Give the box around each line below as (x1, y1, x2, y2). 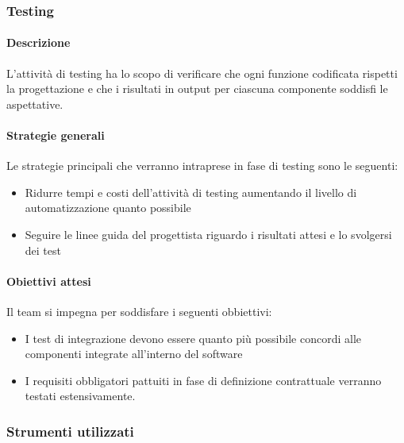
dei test (25, 241, 61, 258)
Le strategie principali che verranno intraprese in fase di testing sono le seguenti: (6, 157, 398, 174)
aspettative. (6, 95, 63, 112)
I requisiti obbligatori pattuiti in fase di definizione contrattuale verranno (25, 372, 382, 388)
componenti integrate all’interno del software (25, 345, 243, 362)
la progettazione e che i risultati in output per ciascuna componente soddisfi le (6, 80, 388, 97)
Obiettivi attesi (6, 272, 91, 289)
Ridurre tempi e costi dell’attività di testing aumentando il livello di (25, 183, 357, 200)
